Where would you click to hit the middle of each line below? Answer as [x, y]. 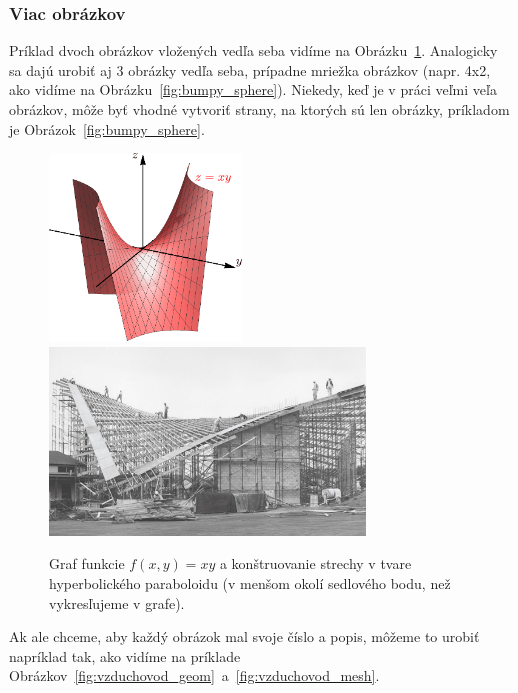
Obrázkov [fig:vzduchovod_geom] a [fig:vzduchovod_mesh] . [194, 675]
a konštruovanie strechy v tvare [315, 563]
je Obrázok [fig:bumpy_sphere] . [107, 128]
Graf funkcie [87, 563]
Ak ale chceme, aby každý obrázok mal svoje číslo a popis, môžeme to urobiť [244, 636]
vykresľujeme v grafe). [117, 602]
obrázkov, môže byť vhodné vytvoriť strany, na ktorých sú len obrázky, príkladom [259, 109]
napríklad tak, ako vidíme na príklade [125, 655]
